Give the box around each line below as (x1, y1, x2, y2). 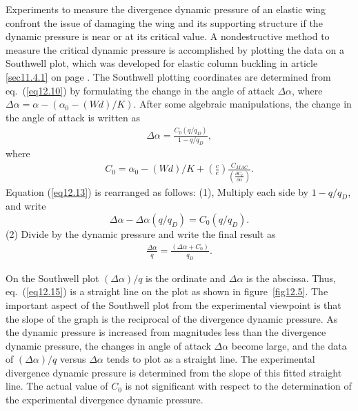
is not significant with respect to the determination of (125, 379, 352, 393)
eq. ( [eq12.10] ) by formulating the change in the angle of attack (6, 83, 275, 97)
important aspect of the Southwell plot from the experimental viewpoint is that (6, 297, 341, 312)
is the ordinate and (146, 270, 226, 285)
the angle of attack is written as (6, 110, 141, 124)
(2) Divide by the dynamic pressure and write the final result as (6, 227, 276, 241)
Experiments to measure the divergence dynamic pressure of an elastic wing (6, 2, 326, 16)
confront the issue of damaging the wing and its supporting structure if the (6, 15, 323, 30)
